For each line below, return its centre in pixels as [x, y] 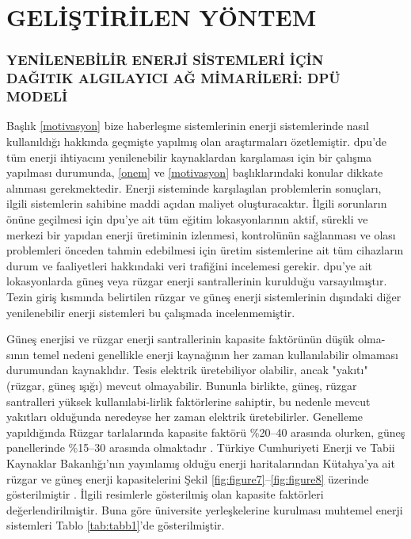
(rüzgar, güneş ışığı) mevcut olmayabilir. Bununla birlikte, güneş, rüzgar [182, 385]
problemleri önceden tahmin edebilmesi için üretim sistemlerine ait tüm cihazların [205, 250]
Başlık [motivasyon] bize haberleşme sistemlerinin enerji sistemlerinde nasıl [188, 126]
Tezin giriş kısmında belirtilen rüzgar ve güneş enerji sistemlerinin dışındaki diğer [204, 296]
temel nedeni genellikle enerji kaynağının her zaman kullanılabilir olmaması [215, 354]
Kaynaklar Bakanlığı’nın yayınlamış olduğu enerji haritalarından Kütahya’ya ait [201, 463]
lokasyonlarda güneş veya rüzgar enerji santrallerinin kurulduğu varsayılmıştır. [197, 281]
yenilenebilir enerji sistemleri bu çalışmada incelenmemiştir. [151, 312]
